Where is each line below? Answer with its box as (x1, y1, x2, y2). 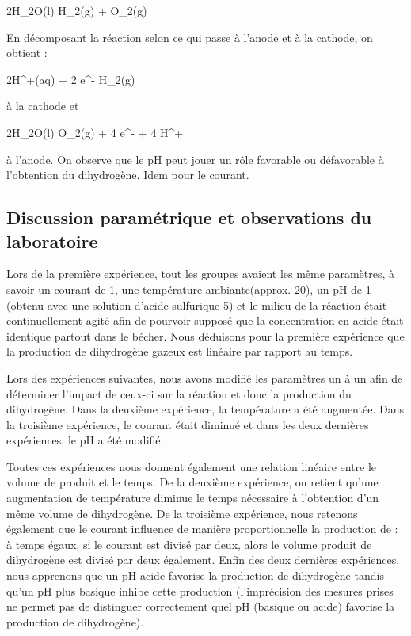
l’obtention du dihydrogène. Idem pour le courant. (6, 166, 249, 183)
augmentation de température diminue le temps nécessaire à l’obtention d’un (6, 489, 379, 506)
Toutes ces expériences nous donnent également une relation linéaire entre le (6, 458, 377, 474)
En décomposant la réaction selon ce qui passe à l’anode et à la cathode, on (6, 29, 373, 45)
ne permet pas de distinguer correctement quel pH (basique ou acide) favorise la (6, 598, 395, 615)
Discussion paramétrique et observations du (6, 205, 372, 230)
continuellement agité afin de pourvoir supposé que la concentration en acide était (6, 312, 404, 329)
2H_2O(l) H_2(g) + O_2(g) (6, 2, 147, 18)
